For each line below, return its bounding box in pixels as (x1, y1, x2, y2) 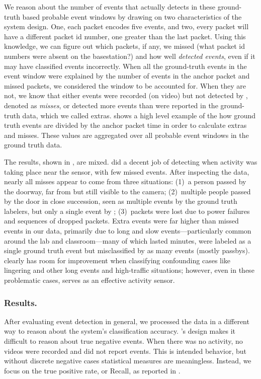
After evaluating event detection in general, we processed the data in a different (4, 316, 249, 326)
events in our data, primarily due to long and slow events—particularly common (4, 225, 251, 236)
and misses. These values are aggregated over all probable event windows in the (4, 129, 249, 140)
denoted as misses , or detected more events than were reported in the (4, 100, 218, 110)
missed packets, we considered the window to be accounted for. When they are (4, 80, 246, 91)
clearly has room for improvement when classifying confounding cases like (4, 255, 231, 265)
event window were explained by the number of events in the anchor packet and (4, 70, 250, 81)
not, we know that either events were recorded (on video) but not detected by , (4, 90, 248, 101)
